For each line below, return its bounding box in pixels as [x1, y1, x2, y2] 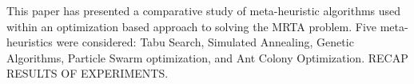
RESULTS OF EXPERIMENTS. [6, 65, 169, 82]
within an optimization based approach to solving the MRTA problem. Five [6, 18, 377, 34]
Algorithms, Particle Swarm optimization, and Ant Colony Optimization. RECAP [6, 49, 408, 66]
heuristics [6, 34, 53, 50]
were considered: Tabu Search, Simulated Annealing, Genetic [56, 34, 354, 50]
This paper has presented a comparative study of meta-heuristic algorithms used [6, 2, 401, 18]
